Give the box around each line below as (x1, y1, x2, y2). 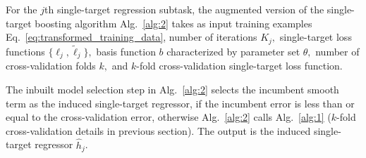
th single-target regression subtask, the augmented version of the (44, 2, 324, 16)
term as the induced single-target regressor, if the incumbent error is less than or (6, 96, 355, 110)
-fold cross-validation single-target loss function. (136, 58, 343, 73)
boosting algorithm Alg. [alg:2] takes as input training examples (35, 15, 312, 30)
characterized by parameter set (166, 44, 300, 58)
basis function (96, 44, 156, 58)
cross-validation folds (6, 58, 96, 73)
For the (6, 2, 37, 16)
